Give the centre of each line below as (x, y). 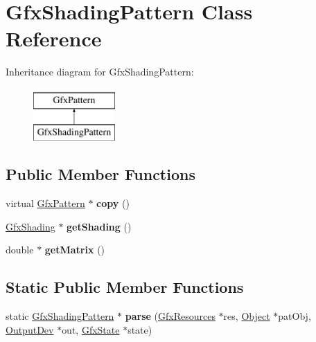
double (20, 250)
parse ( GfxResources (170, 316)
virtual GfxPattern (45, 203)
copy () (113, 203)
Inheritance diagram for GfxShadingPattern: (100, 72)
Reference (54, 38)
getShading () (99, 226)
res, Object (247, 316)
